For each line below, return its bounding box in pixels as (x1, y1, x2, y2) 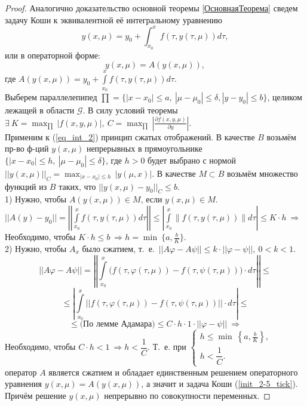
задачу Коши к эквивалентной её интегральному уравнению (5, 13, 222, 26)
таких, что (59, 180, 96, 192)
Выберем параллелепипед (5, 91, 97, 103)
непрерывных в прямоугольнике (86, 142, 202, 155)
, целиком (267, 91, 302, 103)
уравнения (5, 377, 42, 390)
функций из (5, 180, 47, 192)
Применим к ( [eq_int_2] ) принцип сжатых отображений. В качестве (5, 130, 255, 143)
